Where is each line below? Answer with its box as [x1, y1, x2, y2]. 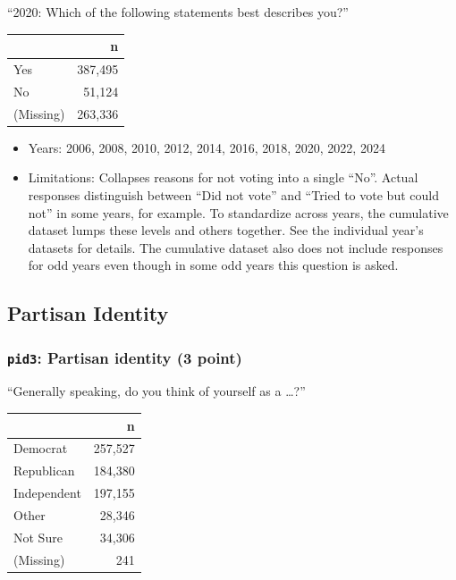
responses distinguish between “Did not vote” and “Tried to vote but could [28, 185, 439, 204]
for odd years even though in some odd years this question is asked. [28, 256, 399, 274]
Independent [13, 483, 81, 502]
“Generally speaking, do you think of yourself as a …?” [7, 382, 306, 400]
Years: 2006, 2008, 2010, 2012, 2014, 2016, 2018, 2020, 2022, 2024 [28, 138, 385, 156]
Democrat [13, 439, 68, 458]
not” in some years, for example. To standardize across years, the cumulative [28, 203, 449, 222]
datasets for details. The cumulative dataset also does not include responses [28, 238, 443, 256]
